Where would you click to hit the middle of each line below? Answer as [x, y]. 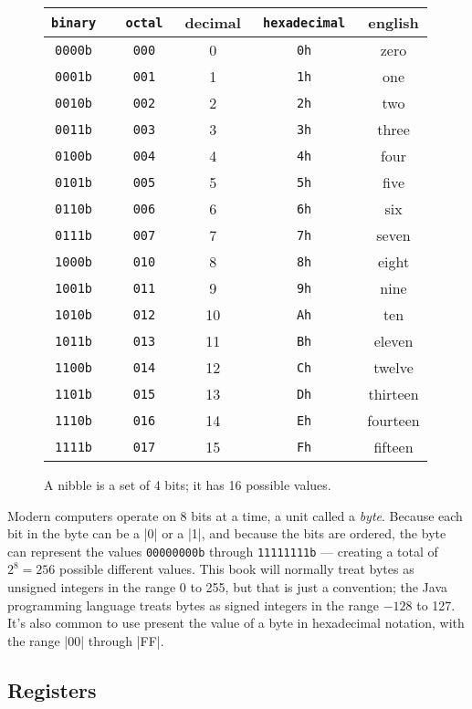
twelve [393, 367]
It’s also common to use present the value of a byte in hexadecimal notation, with [236, 623]
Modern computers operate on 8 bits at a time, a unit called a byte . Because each [235, 515]
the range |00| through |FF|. [86, 640]
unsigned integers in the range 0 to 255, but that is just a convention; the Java [228, 587]
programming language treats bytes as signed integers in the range [193, 605]
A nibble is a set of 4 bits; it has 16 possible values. [188, 485]
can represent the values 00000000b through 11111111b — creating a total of [223, 551]
